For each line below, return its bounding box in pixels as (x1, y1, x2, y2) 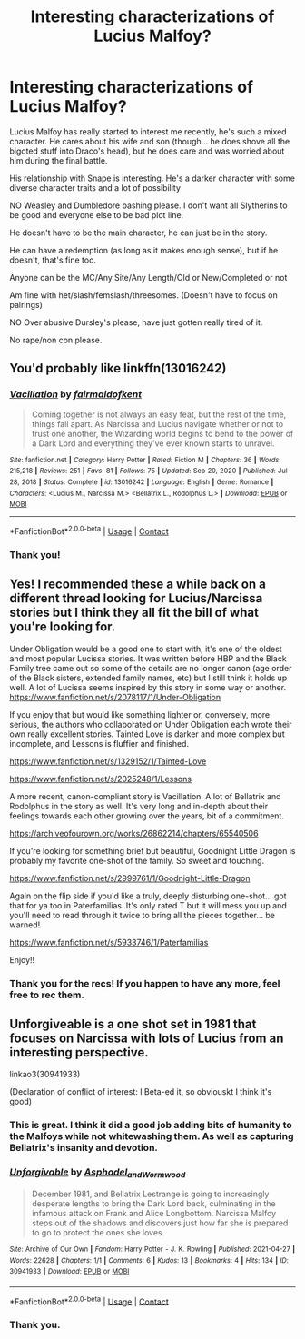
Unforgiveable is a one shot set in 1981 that (9, 1016, 257, 1032)
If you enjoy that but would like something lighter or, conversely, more (9, 709, 271, 719)
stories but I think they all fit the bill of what (9, 605, 259, 620)
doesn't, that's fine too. (9, 254, 97, 265)
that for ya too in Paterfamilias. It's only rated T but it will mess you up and (9, 899, 288, 910)
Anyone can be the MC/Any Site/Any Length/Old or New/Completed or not (9, 272, 288, 283)
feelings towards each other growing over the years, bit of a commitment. (9, 810, 284, 821)
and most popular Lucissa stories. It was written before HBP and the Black (9, 652, 288, 664)
